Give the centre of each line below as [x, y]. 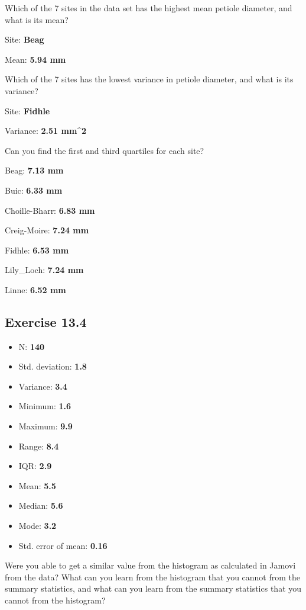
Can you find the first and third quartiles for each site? [105, 150]
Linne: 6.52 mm [35, 289]
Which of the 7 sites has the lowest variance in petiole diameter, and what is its [149, 79]
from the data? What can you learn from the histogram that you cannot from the [153, 577]
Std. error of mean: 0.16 [63, 545]
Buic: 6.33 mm [34, 190]
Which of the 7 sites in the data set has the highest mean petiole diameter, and [149, 8]
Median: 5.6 [41, 505]
